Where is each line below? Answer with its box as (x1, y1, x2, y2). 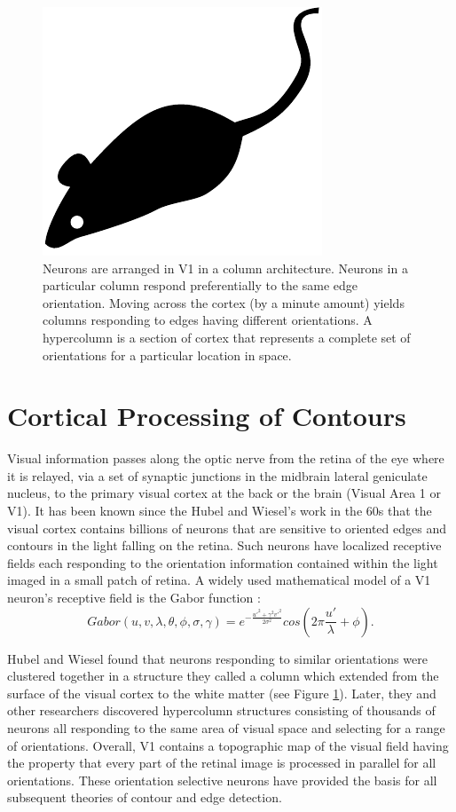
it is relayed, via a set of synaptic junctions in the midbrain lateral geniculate (7, 466, 428, 485)
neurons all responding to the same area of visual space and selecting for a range (7, 719, 445, 737)
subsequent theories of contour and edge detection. (7, 788, 282, 807)
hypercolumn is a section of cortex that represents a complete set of (43, 327, 411, 346)
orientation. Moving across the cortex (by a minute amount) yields (43, 293, 405, 311)
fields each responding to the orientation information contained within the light (7, 553, 438, 572)
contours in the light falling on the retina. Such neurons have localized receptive (7, 536, 442, 555)
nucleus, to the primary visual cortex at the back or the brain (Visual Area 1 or (7, 484, 441, 502)
